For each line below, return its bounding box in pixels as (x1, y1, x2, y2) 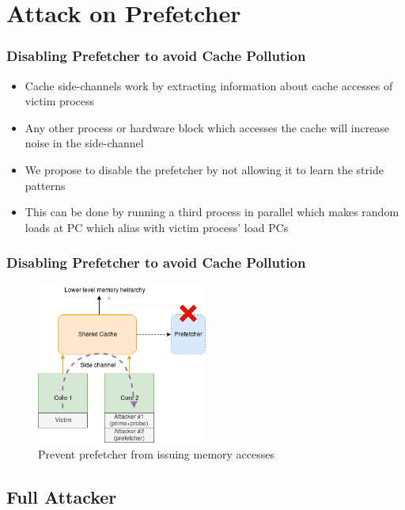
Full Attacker (6, 484, 117, 508)
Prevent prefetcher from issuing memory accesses (38, 445, 274, 462)
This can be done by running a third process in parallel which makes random (25, 204, 399, 220)
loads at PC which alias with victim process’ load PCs (25, 219, 289, 235)
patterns (25, 177, 66, 193)
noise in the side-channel (25, 135, 144, 151)
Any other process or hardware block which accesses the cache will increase (25, 119, 390, 135)
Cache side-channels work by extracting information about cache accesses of (25, 77, 393, 93)
